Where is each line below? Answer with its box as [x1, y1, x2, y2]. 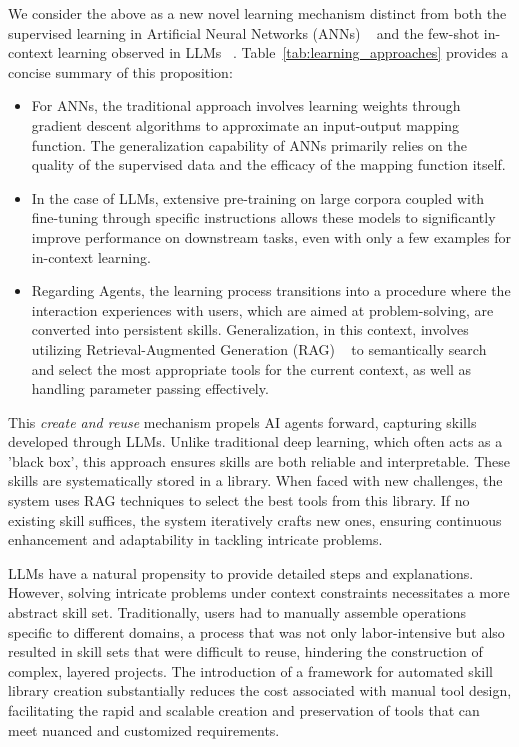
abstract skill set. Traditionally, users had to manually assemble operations [8, 602, 467, 623]
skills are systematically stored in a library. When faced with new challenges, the [8, 470, 503, 491]
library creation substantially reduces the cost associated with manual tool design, [8, 680, 512, 701]
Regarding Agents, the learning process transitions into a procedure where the [31, 280, 511, 301]
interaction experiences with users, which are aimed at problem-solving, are [31, 299, 494, 320]
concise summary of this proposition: [8, 61, 233, 82]
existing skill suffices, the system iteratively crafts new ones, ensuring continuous [8, 509, 502, 530]
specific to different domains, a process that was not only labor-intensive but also [8, 621, 505, 642]
